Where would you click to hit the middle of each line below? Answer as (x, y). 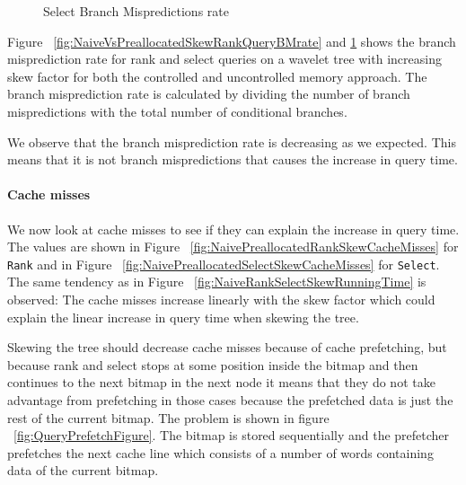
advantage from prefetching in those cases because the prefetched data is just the (230, 399)
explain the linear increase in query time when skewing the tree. (183, 317)
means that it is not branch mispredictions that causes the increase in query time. (233, 159)
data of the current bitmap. (83, 470)
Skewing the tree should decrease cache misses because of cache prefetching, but (227, 347)
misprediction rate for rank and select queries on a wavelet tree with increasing (224, 59)
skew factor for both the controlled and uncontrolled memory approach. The (217, 76)
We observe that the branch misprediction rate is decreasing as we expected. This (232, 141)
